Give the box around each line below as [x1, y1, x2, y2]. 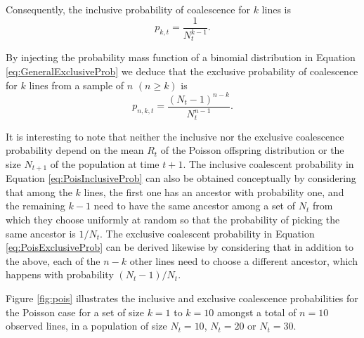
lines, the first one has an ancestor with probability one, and [84, 184, 344, 199]
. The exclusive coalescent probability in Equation [100, 226, 315, 240]
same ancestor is [6, 226, 76, 240]
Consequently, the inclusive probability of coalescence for [6, 2, 250, 16]
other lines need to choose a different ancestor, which [129, 253, 358, 268]
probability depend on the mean [6, 143, 144, 157]
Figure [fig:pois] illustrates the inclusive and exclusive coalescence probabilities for [6, 290, 358, 305]
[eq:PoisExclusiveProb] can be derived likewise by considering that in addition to [6, 240, 353, 254]
